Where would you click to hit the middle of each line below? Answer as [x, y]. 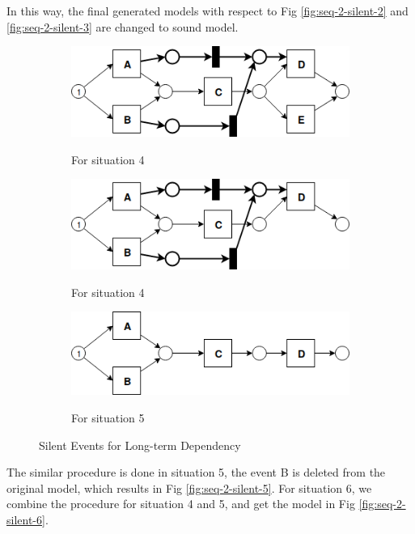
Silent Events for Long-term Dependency [140, 445]
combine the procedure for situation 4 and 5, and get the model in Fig [181, 504]
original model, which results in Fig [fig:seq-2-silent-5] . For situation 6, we [189, 487]
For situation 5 [108, 418]
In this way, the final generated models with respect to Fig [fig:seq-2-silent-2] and [207, 11]
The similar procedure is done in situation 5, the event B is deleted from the [196, 472]
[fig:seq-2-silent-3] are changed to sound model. [123, 26]
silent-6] [26, 520]
